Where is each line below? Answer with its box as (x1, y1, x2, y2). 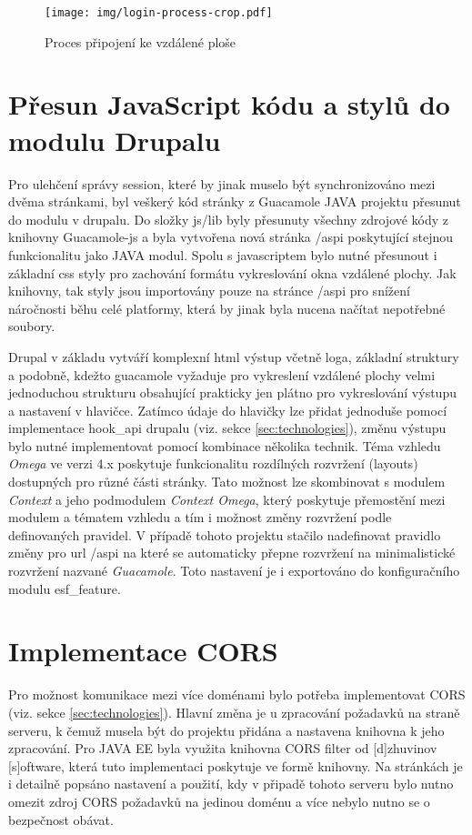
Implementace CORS (8, 632, 278, 669)
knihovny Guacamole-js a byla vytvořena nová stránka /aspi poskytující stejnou (8, 227, 454, 246)
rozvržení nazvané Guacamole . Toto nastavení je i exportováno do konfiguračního (8, 561, 460, 580)
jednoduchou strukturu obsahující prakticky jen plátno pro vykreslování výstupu (8, 383, 457, 402)
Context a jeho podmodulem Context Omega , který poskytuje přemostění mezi (8, 489, 446, 508)
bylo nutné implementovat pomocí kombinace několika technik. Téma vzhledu (8, 436, 441, 455)
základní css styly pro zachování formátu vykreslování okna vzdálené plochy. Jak (8, 263, 457, 282)
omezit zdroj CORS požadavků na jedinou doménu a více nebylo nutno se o (8, 791, 430, 810)
